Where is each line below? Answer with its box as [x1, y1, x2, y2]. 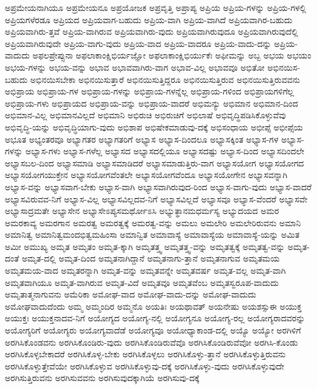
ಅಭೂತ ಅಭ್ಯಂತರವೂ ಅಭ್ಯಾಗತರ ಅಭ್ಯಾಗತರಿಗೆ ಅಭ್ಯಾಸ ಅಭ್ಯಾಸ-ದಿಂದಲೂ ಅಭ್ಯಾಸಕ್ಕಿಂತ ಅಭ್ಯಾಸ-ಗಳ [5, 132, 279, 145]
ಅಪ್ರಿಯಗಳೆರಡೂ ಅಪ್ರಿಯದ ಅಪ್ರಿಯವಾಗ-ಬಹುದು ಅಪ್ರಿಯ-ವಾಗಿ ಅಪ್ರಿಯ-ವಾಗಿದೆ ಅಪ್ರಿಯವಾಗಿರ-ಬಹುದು [5, 13, 293, 26]
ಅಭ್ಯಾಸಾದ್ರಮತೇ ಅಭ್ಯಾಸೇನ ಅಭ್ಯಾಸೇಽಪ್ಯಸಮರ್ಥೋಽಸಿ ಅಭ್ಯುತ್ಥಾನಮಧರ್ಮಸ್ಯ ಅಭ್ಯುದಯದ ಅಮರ [5, 204, 279, 217]
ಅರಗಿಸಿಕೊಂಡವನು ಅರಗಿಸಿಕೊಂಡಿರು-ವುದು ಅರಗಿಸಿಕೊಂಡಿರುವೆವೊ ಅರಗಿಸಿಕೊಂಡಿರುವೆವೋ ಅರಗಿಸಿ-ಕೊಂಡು [5, 335, 298, 348]
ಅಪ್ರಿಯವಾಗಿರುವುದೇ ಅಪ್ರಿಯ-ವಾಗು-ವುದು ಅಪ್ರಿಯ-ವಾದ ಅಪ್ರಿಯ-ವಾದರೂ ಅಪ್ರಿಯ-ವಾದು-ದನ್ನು [5, 37, 271, 49]
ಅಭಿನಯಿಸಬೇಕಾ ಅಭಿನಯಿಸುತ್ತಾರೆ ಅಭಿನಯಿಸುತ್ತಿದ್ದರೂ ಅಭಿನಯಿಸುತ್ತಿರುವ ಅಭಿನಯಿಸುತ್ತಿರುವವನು [30, 73, 301, 85]
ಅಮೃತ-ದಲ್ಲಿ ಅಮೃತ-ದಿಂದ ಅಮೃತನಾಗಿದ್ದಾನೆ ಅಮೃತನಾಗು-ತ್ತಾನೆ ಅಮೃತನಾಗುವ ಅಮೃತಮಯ [21, 252, 280, 265]
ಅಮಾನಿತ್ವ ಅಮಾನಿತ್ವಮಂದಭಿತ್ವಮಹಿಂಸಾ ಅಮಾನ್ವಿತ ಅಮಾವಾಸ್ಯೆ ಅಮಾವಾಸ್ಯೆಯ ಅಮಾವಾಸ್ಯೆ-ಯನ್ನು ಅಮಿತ [5, 228, 300, 241]
